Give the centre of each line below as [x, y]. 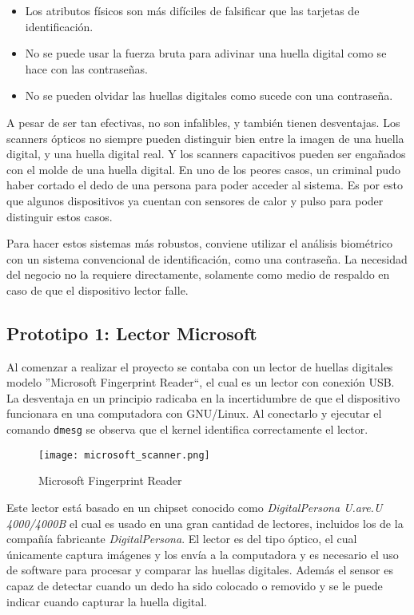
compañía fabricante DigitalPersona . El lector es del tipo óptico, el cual [182, 539]
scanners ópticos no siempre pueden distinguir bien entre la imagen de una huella [205, 138]
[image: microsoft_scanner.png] [124, 455]
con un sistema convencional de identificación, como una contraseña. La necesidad [207, 258]
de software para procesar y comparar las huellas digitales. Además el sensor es [200, 570]
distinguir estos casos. [60, 216]
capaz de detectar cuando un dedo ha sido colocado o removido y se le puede [195, 585]
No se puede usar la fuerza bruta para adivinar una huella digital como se [206, 53]
